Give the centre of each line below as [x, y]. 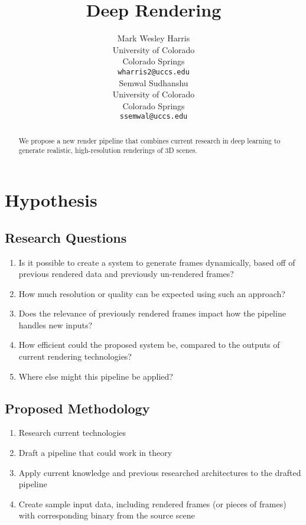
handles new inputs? [56, 325]
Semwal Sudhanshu [154, 82]
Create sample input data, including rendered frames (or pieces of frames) [152, 503]
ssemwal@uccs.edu [154, 117]
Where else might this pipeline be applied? [96, 376]
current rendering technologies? [75, 356]
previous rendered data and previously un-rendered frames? [126, 274]
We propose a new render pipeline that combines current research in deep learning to [149, 140]
